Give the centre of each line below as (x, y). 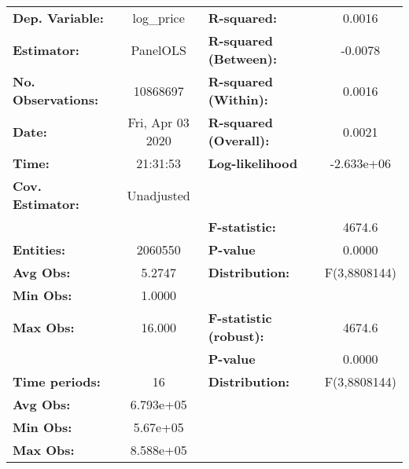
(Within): (238, 99)
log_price (158, 18)
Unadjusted (158, 195)
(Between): (243, 59)
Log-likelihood (253, 163)
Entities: (39, 249)
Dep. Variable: (58, 18)
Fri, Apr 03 (158, 122)
